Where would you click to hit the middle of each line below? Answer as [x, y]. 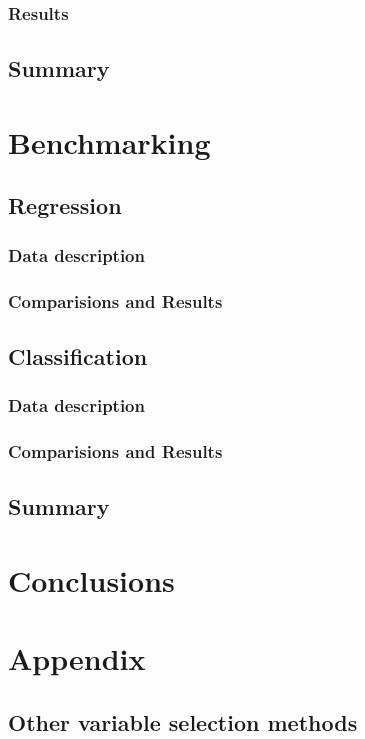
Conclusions [91, 579]
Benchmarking [109, 141]
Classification [78, 355]
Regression [65, 205]
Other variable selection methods [183, 721]
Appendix [77, 658]
